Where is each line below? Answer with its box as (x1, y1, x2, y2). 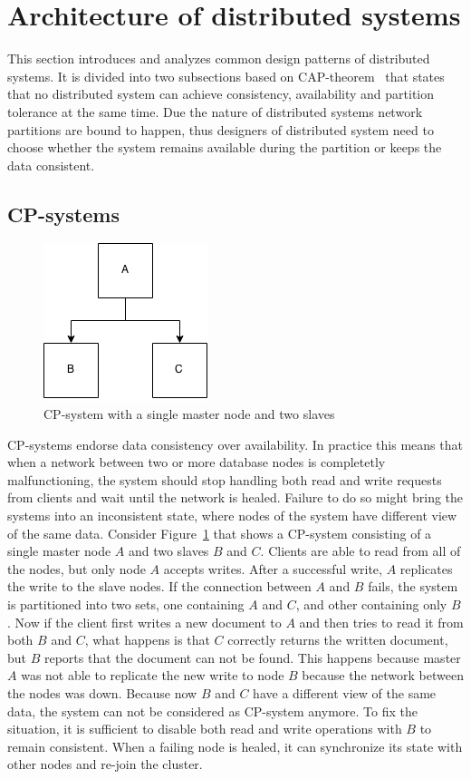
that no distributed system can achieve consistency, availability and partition (7, 84, 435, 103)
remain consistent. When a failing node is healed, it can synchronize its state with (7, 736, 463, 755)
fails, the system (368, 577, 458, 596)
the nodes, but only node (7, 559, 146, 578)
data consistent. (7, 155, 95, 174)
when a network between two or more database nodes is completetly (7, 453, 386, 472)
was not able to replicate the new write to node (21, 666, 284, 685)
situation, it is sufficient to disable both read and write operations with (7, 719, 402, 738)
